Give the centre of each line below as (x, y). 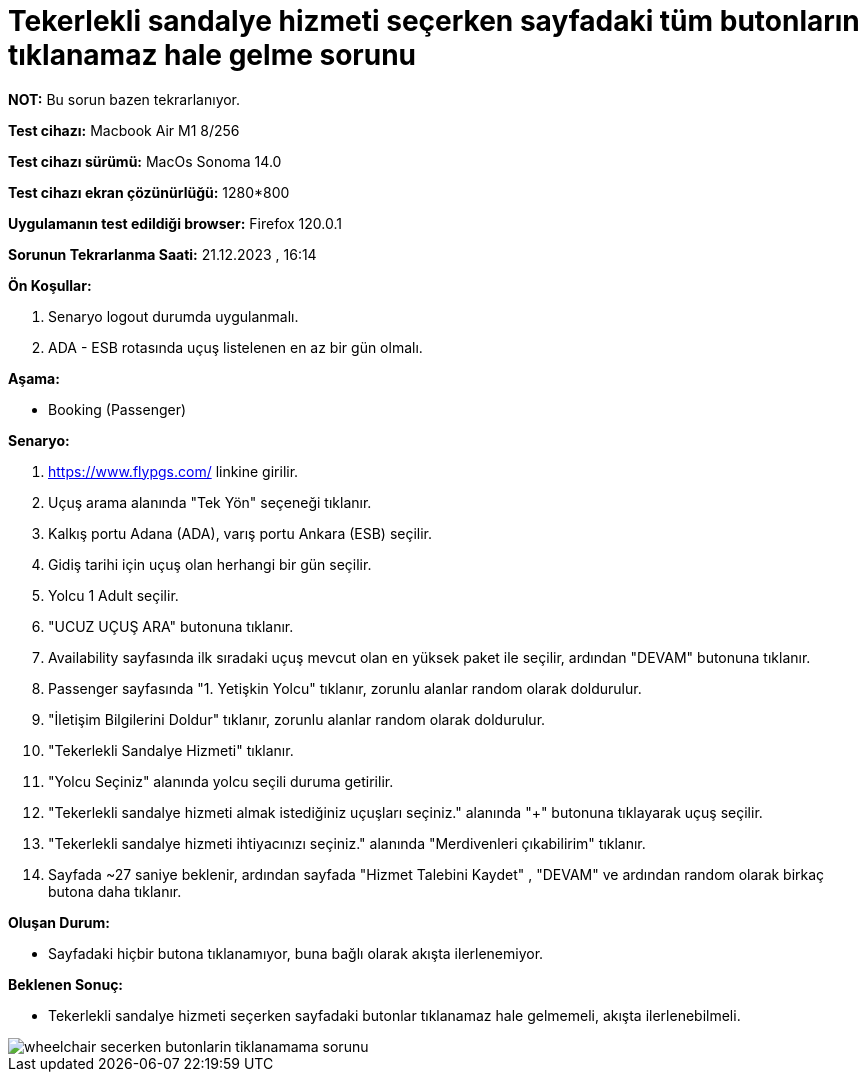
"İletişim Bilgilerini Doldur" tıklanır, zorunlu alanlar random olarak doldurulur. (297, 719)
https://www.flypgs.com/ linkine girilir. (173, 471)
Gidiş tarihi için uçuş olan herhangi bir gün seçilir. (210, 564)
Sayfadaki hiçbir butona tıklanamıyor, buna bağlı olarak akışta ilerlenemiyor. (296, 953)
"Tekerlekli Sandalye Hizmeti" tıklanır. (171, 750)
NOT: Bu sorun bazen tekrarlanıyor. (124, 99)
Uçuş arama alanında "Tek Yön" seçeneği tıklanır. (210, 502)
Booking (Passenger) (117, 409)
